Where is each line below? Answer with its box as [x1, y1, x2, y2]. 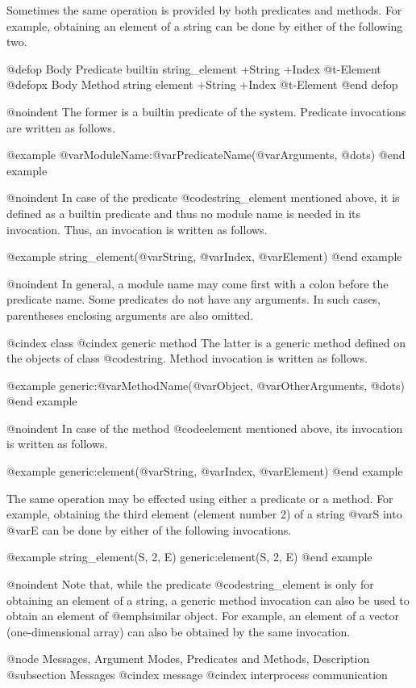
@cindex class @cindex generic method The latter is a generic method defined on [6, 334, 406, 350]
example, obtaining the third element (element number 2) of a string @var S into [6, 506, 402, 522]
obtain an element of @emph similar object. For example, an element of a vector [6, 607, 399, 624]
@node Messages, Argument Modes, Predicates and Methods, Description [6, 650, 370, 667]
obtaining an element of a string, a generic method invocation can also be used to [6, 591, 410, 608]
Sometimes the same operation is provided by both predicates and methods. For [6, 2, 402, 18]
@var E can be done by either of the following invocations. [6, 521, 292, 538]
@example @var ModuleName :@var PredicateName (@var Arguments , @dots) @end [6, 146, 406, 163]
